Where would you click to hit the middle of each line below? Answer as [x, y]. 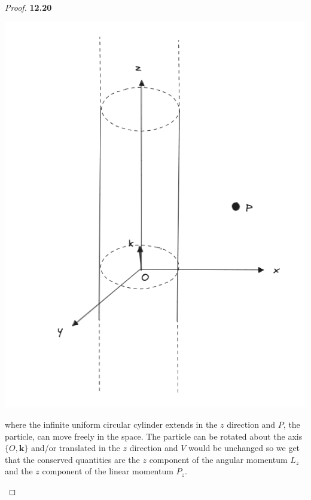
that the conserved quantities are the [72, 459]
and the [19, 471]
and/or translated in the [76, 448]
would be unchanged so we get [244, 448]
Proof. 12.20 [28, 7]
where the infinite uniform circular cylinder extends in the [111, 424]
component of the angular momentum [218, 459]
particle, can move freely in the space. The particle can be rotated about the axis [154, 436]
